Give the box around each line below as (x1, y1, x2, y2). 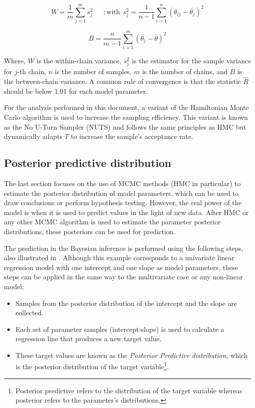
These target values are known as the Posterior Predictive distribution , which (15, 350, 248, 360)
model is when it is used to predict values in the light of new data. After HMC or (4, 207, 249, 217)
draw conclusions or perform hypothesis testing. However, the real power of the (4, 197, 242, 208)
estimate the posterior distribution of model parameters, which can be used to (4, 188, 239, 198)
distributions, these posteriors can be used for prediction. (4, 226, 176, 236)
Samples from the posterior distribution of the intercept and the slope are (15, 298, 237, 308)
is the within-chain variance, (36, 55, 122, 66)
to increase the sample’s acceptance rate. (71, 131, 193, 141)
